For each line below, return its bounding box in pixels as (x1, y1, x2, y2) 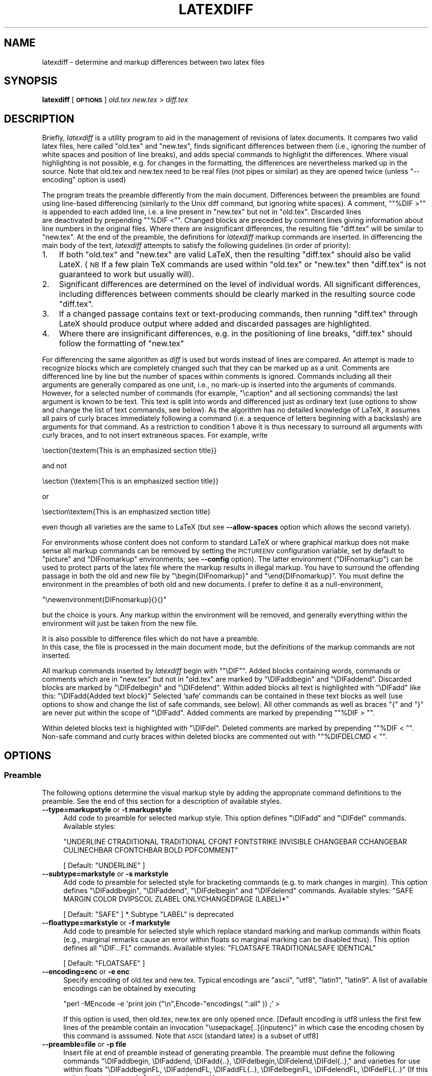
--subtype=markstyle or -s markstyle (42, 869, 169, 878)
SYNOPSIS (4, 75, 58, 87)
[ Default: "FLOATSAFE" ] (63, 958, 145, 967)
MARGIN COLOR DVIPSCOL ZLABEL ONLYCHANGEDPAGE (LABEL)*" (63, 894, 289, 903)
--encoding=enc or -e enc (42, 967, 130, 976)
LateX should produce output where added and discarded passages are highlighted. (59, 319, 371, 329)
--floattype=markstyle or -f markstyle (42, 918, 170, 927)
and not (42, 461, 67, 470)
